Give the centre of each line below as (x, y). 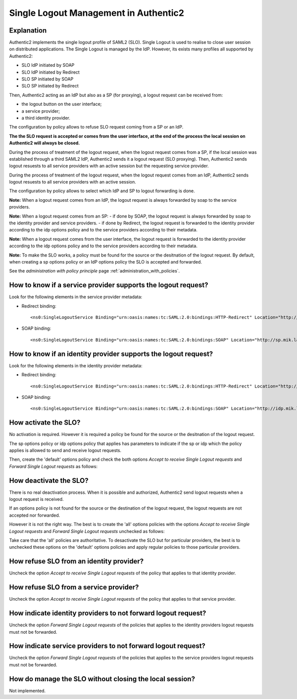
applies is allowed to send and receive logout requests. (65, 450)
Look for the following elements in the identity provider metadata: (76, 365)
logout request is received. (36, 499)
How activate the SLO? (45, 423)
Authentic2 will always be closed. (45, 143)
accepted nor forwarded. (35, 515)
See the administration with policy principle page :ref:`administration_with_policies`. (95, 271)
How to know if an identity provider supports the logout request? (111, 354)
